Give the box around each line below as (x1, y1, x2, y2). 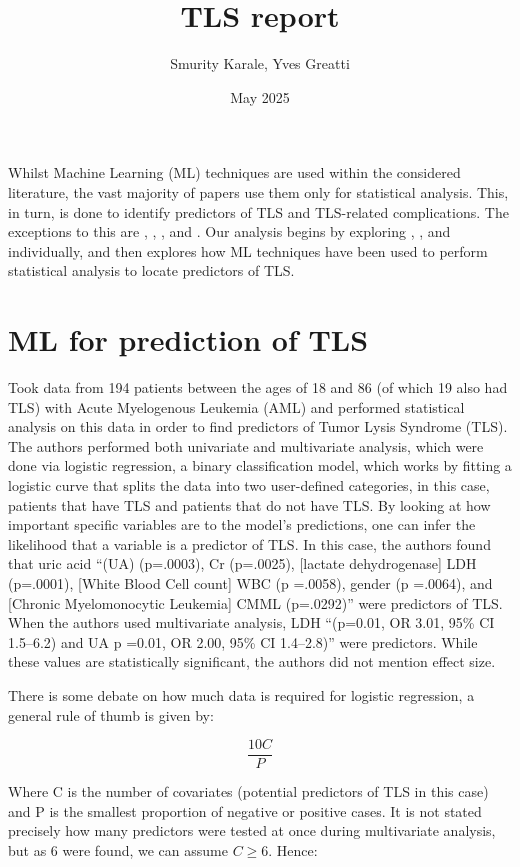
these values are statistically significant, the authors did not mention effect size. (8, 651, 496, 672)
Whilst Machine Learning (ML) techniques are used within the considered (8, 162, 461, 183)
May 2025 (230, 86, 290, 107)
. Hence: (268, 839, 318, 860)
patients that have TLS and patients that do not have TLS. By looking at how (8, 494, 491, 515)
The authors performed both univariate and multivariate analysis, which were (8, 435, 484, 456)
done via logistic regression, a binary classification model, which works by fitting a (8, 455, 512, 476)
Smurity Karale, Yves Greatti (170, 53, 350, 74)
